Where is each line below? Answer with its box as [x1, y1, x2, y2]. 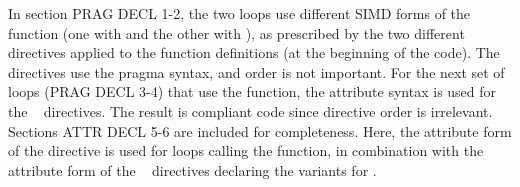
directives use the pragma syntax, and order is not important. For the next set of [8, 61, 505, 82]
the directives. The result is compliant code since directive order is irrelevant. [8, 100, 493, 121]
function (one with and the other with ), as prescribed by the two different [8, 22, 465, 43]
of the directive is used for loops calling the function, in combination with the [8, 140, 484, 161]
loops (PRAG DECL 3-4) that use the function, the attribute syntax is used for [8, 81, 497, 102]
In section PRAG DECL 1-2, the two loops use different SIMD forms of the [8, 3, 471, 23]
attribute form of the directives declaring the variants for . [8, 159, 377, 180]
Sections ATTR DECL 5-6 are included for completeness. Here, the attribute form [8, 120, 512, 141]
